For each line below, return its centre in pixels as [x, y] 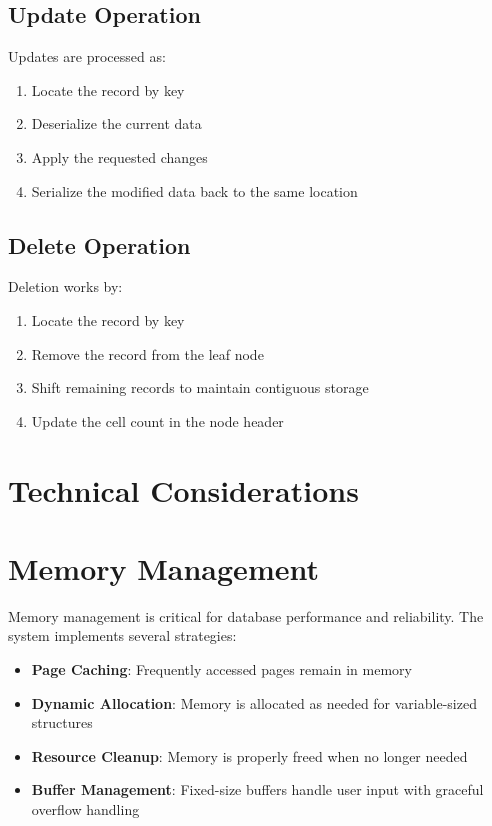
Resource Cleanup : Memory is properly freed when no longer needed [249, 755]
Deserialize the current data [116, 123]
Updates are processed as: [87, 56]
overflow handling [85, 809]
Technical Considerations [183, 489]
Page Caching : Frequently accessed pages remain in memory [221, 669]
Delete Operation [99, 244]
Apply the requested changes [119, 156]
